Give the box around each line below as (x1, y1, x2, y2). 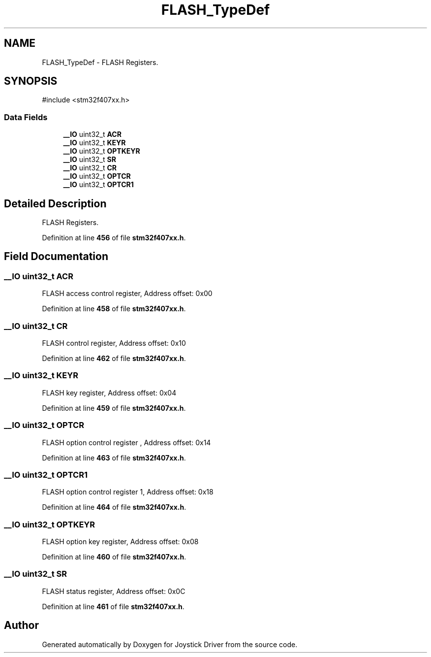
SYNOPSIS (4, 75, 58, 88)
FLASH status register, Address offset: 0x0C (42, 587, 185, 595)
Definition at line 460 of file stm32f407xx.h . (42, 553, 186, 561)
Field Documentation (4, 250, 108, 263)
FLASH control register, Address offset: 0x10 (42, 339, 186, 347)
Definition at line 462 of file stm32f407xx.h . (42, 354, 186, 362)
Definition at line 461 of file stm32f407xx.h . (42, 602, 185, 611)
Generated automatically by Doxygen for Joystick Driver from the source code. (42, 640, 298, 649)
